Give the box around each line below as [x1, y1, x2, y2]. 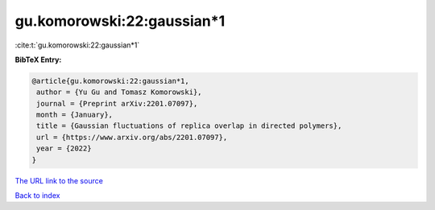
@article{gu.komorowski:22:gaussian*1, [31, 76, 189, 85]
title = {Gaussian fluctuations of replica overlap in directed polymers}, [36, 121, 342, 130]
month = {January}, [36, 110, 113, 120]
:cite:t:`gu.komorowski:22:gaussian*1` [14, 40, 140, 50]
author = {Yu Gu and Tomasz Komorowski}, [36, 88, 202, 97]
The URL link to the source [14, 175, 104, 185]
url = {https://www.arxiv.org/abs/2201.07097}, [36, 133, 228, 142]
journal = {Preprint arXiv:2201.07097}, [36, 99, 198, 108]
